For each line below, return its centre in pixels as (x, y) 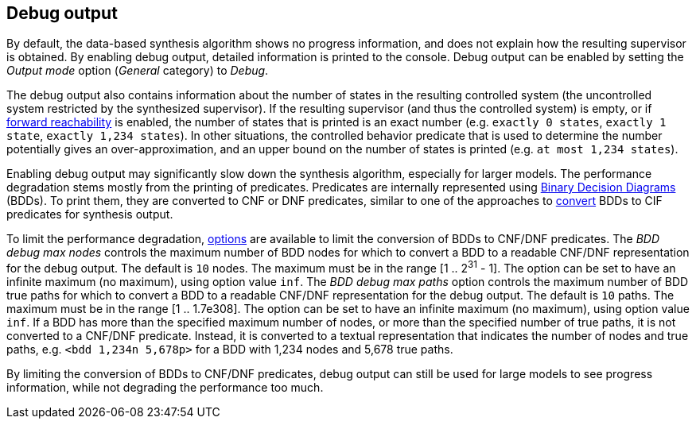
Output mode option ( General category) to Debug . (138, 71)
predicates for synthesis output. (90, 214)
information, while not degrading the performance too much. (165, 388)
